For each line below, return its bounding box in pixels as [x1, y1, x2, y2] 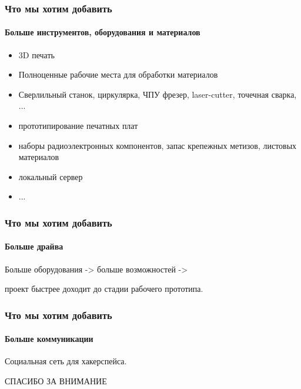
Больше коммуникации [5, 333, 93, 345]
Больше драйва [5, 240, 63, 252]
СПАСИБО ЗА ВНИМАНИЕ [5, 375, 107, 387]
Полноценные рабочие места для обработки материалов [18, 68, 218, 81]
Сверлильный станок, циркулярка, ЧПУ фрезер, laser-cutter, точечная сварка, [18, 88, 297, 100]
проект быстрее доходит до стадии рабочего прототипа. [5, 282, 203, 295]
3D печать [18, 48, 55, 61]
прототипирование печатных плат [18, 119, 138, 132]
